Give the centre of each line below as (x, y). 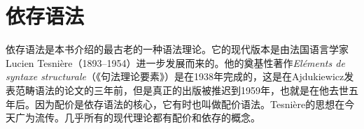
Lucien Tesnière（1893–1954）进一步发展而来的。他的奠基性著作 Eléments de (175, 62)
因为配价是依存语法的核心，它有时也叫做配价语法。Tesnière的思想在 (190, 104)
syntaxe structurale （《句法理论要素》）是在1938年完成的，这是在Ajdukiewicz (175, 76)
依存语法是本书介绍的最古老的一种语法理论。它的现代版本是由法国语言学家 (177, 49)
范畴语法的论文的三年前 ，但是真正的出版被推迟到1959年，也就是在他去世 (182, 90)
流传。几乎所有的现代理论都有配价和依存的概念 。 (147, 117)
